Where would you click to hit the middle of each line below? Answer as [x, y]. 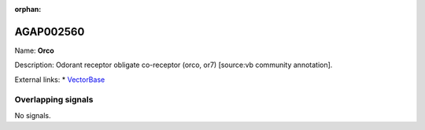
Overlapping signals [54, 100]
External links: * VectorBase [60, 80]
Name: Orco [34, 50]
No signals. [33, 115]
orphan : [28, 9]
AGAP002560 [50, 32]
